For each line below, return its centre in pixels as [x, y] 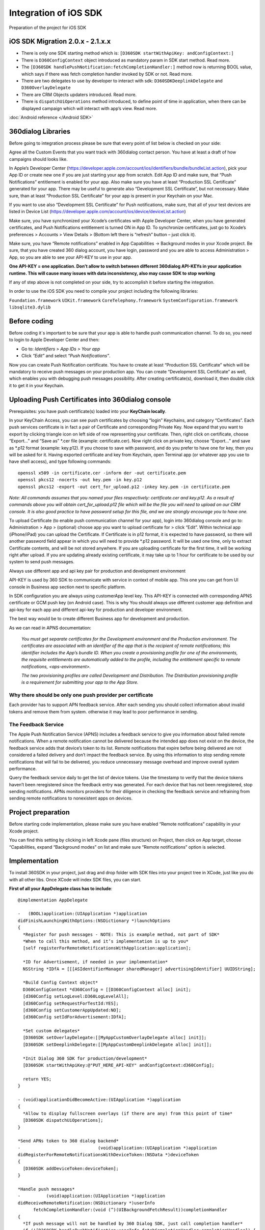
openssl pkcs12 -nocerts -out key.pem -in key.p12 [80, 480]
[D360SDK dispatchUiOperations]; [63, 1120]
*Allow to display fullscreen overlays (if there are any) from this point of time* [128, 1113]
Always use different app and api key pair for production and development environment [97, 571]
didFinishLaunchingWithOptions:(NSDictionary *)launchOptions [94, 921]
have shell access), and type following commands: [60, 461]
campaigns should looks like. [39, 159]
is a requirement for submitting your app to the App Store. [80, 682]
